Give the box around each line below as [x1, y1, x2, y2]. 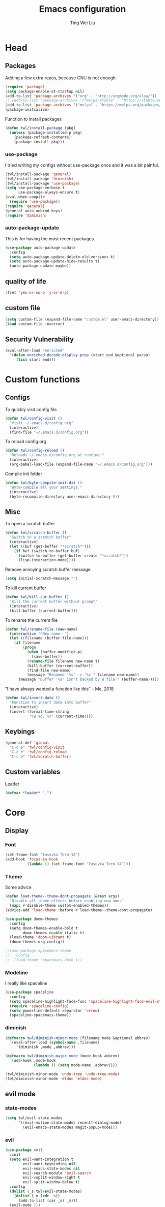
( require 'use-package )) [9, 199, 60, 204]
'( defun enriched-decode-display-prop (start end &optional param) [9, 353, 151, 358]
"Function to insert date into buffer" [9, 700, 91, 705]
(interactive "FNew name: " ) [9, 631, 69, 636]
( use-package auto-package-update [5, 245, 76, 250]
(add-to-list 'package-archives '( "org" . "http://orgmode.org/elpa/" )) [5, 94, 157, 98]
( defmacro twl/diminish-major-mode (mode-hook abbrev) [5, 1053, 120, 1059]
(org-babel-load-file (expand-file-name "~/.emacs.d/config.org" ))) [9, 462, 153, 467]
